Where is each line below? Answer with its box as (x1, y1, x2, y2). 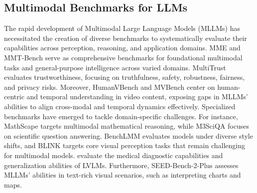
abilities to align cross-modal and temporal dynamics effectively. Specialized (4, 101, 236, 111)
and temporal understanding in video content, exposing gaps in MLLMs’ (26, 91, 248, 102)
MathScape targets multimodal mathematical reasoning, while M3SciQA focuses (4, 121, 249, 131)
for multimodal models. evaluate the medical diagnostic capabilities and (4, 150, 223, 160)
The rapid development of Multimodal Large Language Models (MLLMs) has (4, 23, 240, 33)
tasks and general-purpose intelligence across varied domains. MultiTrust (4, 62, 226, 72)
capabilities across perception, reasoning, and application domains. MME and (4, 42, 241, 53)
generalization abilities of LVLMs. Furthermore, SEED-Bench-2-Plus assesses (4, 160, 239, 170)
